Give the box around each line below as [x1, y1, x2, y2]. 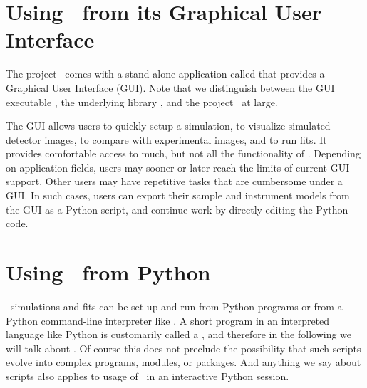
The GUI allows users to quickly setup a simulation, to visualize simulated [6, 118, 331, 133]
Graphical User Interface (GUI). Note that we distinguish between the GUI [6, 80, 335, 95]
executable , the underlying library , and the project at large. [6, 94, 278, 109]
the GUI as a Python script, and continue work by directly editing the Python [6, 201, 348, 216]
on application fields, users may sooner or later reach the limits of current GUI [6, 159, 350, 174]
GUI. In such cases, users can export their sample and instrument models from [6, 188, 350, 203]
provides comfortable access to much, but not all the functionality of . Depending [6, 146, 361, 161]
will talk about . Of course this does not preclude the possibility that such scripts [6, 340, 361, 355]
